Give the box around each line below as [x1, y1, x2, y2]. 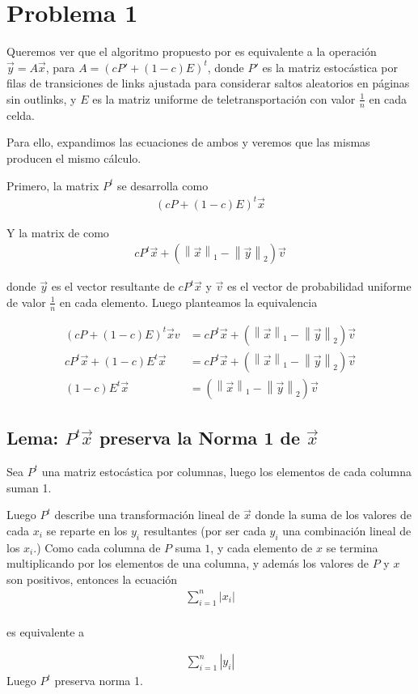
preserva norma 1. [54, 672, 143, 689]
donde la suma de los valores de [255, 506, 412, 523]
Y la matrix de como [6, 224, 109, 241]
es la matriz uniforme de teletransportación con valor [92, 90, 356, 107]
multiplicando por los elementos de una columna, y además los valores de [6, 555, 369, 572]
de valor [6, 293, 46, 310]
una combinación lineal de [282, 522, 412, 539]
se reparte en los [46, 522, 128, 539]
